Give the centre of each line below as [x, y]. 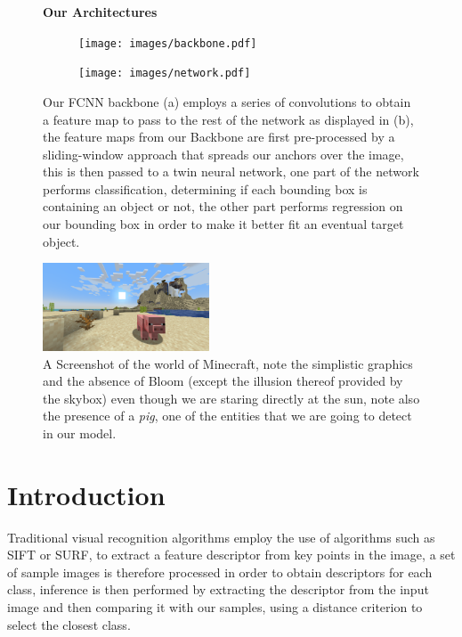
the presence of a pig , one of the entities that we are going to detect [227, 416]
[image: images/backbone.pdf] [168, 43]
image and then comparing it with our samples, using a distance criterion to [215, 607]
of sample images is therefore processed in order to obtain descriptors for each [220, 572]
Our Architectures [100, 12]
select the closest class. [69, 624]
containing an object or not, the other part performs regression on [223, 206]
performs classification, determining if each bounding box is [205, 188]
